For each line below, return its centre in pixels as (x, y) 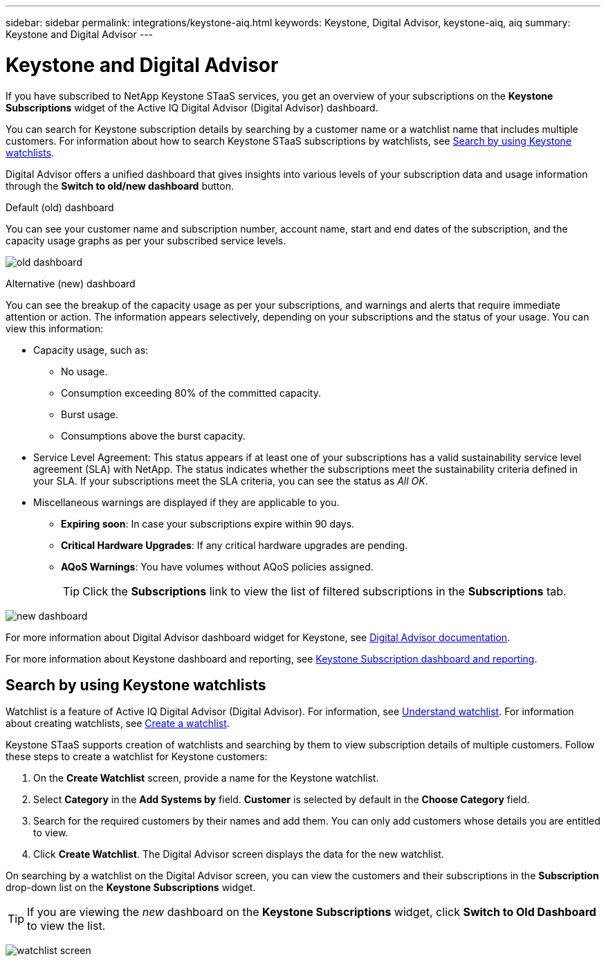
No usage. (84, 371)
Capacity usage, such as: (91, 350)
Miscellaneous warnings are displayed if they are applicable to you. (186, 502)
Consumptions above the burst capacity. (153, 435)
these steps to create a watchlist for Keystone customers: (137, 757)
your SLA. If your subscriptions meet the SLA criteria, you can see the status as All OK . (231, 480)
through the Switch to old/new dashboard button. (120, 186)
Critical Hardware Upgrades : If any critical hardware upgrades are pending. (235, 545)
